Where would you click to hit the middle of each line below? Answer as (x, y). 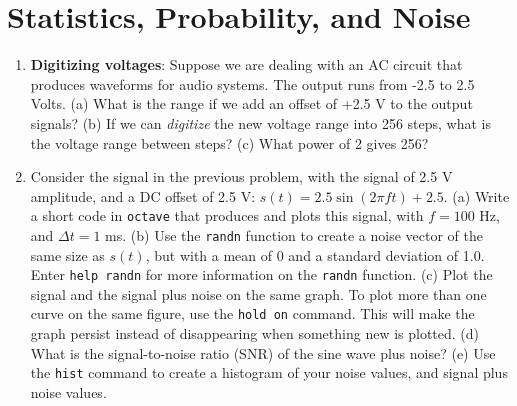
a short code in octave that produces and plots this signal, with (227, 215)
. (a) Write (476, 195)
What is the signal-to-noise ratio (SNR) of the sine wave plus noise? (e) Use (263, 352)
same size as (67, 254)
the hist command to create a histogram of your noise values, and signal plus (269, 372)
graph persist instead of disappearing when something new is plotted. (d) (255, 333)
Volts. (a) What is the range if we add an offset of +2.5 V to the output (251, 103)
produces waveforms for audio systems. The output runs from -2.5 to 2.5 (252, 83)
